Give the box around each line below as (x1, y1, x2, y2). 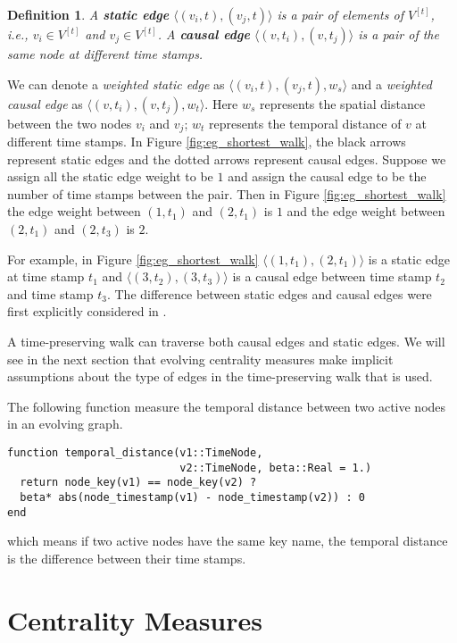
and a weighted (351, 74, 432, 93)
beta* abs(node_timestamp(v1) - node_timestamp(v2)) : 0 (20, 490, 365, 504)
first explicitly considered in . (7, 302, 167, 321)
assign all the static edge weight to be (7, 167, 213, 186)
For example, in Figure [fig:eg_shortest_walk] (7, 249, 259, 268)
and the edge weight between (287, 202, 445, 221)
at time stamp (7, 267, 85, 286)
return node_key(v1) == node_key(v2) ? (20, 476, 257, 489)
